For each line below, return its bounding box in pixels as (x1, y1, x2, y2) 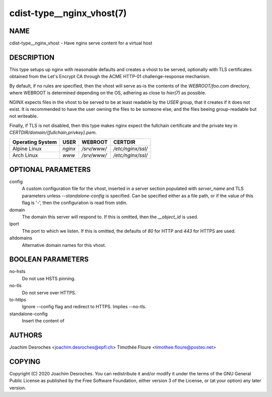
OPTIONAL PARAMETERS (9, 165, 91, 174)
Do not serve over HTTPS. (22, 290, 77, 296)
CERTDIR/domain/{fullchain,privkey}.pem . (9, 129, 97, 136)
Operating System (12, 139, 57, 146)
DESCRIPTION (9, 53, 55, 61)
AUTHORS (9, 330, 43, 340)
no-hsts (9, 269, 26, 275)
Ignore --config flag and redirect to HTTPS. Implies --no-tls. (22, 304, 147, 310)
